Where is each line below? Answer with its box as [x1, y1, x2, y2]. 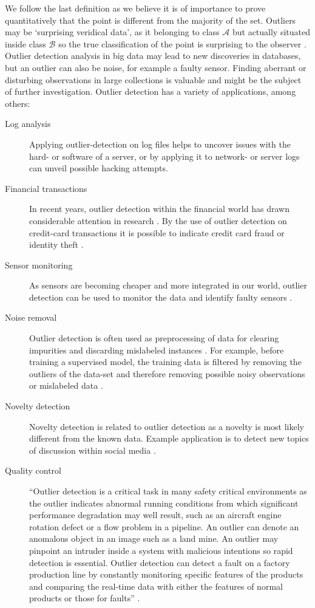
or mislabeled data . [29, 379, 103, 392]
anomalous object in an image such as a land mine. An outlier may [29, 532, 279, 545]
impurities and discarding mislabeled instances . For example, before [29, 343, 284, 356]
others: [5, 97, 30, 109]
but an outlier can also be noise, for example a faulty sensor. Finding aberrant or [5, 61, 307, 73]
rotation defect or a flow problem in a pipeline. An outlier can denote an [29, 520, 299, 533]
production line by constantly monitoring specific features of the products [29, 568, 303, 581]
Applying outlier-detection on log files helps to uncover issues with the [29, 137, 291, 150]
